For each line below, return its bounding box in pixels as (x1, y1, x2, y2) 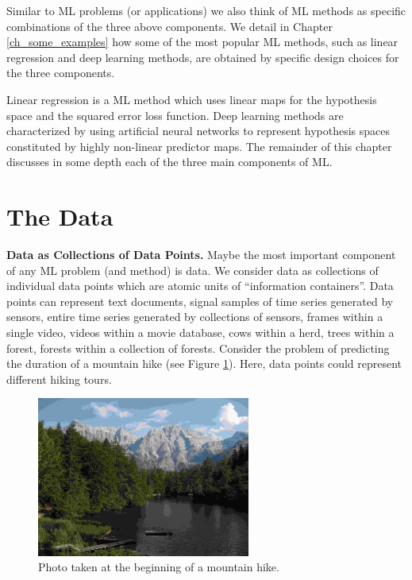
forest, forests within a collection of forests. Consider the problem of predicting (6, 339, 390, 356)
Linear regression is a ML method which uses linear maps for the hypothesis (6, 91, 377, 107)
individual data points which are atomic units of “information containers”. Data (6, 277, 394, 294)
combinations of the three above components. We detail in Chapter (6, 17, 333, 34)
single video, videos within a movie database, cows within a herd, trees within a (6, 324, 395, 341)
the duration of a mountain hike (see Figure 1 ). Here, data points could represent (6, 355, 402, 372)
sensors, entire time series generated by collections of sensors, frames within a (6, 308, 383, 325)
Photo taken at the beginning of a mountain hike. (38, 559, 279, 575)
